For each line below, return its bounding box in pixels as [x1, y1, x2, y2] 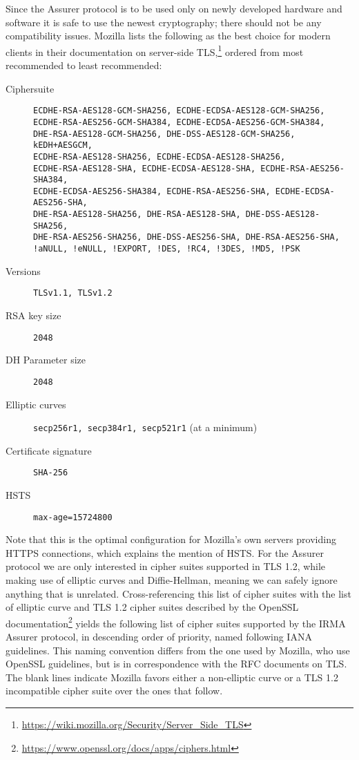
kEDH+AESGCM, [33, 140, 93, 151]
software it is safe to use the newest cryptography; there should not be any [6, 15, 322, 29]
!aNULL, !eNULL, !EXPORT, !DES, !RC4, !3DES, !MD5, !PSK [33, 244, 300, 254]
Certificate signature [6, 443, 92, 457]
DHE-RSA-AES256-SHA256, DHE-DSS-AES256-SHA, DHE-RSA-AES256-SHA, [33, 232, 340, 243]
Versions [6, 263, 41, 278]
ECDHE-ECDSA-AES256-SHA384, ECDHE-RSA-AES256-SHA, [33, 186, 271, 196]
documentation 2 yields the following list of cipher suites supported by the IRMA [6, 614, 346, 630]
